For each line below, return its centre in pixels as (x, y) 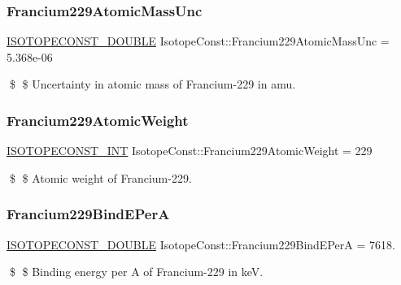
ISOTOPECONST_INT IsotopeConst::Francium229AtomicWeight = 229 (190, 151)
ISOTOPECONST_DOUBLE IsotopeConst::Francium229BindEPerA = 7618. (201, 244)
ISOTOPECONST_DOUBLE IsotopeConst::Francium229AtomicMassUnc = (198, 41)
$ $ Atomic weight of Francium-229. (100, 177)
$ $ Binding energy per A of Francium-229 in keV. (136, 272)
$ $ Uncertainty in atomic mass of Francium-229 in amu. (153, 84)
